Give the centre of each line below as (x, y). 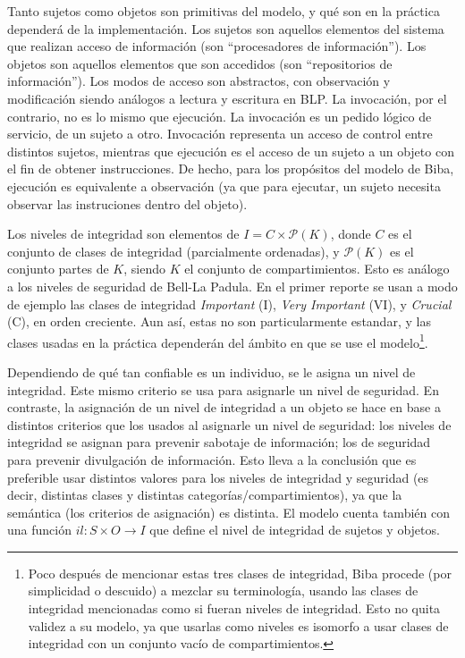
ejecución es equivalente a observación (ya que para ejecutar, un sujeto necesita (224, 186)
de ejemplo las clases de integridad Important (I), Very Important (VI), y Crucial (229, 304)
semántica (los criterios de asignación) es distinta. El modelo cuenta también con (228, 512)
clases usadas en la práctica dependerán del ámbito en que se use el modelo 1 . (218, 341)
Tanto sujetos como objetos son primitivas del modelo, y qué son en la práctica (224, 11)
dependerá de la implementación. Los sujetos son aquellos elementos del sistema (226, 28)
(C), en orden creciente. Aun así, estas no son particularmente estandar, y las (219, 321)
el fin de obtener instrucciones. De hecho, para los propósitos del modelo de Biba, (231, 169)
